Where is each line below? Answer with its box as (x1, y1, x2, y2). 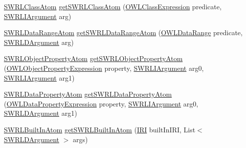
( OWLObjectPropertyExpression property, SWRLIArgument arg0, (4, 63, 204, 73)
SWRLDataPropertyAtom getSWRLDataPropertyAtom (4, 89, 172, 99)
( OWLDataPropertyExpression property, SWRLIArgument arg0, (4, 98, 199, 108)
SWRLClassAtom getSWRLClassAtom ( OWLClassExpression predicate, (4, 1, 222, 11)
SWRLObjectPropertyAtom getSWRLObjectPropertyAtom (4, 53, 183, 63)
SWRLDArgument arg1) (4, 108, 77, 118)
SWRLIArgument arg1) (4, 72, 75, 83)
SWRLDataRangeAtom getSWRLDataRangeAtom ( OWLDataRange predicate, (4, 27, 243, 38)
